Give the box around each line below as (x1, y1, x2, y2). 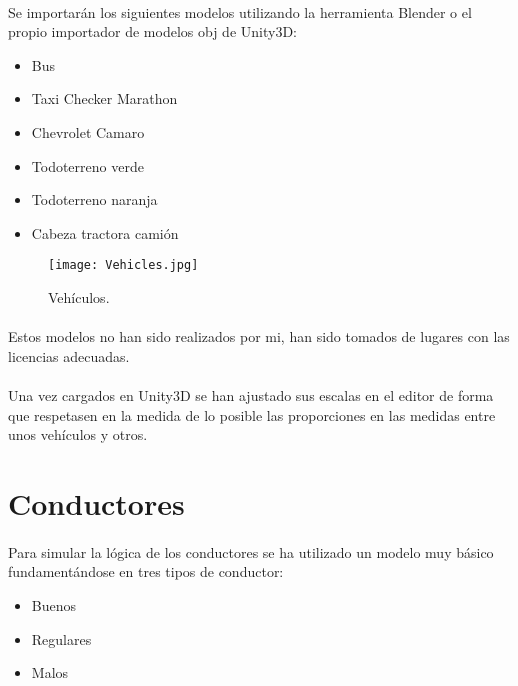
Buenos (31, 594, 77, 615)
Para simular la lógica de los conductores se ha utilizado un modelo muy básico (8, 541, 494, 562)
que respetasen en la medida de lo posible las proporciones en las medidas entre (8, 404, 496, 425)
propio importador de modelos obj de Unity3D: (8, 21, 297, 42)
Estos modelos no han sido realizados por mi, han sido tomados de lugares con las (8, 326, 510, 347)
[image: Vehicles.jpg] (48, 258, 199, 273)
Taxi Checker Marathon (31, 88, 178, 109)
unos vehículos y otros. (8, 424, 148, 445)
